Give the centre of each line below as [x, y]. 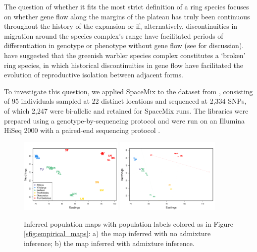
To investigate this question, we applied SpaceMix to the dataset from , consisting [128, 91]
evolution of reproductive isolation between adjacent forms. [94, 75]
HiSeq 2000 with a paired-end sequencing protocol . [82, 130]
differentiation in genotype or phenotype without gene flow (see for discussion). [124, 45]
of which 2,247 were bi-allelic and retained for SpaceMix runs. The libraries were [126, 110]
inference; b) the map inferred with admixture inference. [109, 243]
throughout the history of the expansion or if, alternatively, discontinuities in [121, 26]
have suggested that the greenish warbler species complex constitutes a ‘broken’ [125, 55]
